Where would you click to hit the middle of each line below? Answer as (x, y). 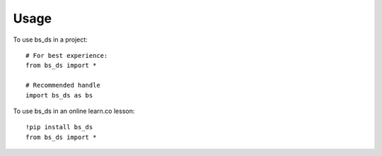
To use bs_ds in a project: (50, 40)
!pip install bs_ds (59, 127)
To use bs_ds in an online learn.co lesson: (74, 111)
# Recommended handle (63, 85)
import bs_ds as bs (59, 95)
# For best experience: (67, 55)
